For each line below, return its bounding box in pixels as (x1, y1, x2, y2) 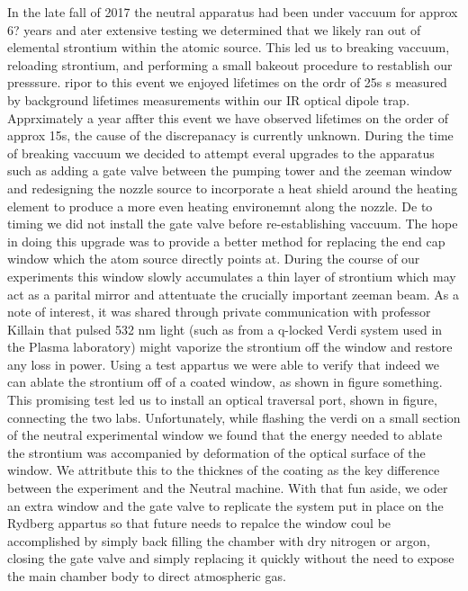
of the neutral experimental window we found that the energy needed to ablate (7, 425, 443, 444)
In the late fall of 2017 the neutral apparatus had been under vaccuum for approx (7, 3, 458, 21)
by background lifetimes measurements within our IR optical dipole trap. (7, 90, 410, 109)
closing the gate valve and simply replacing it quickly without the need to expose (7, 549, 454, 568)
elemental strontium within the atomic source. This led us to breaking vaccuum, (7, 38, 450, 57)
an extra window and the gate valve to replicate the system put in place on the (7, 496, 444, 515)
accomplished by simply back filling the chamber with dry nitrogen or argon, (7, 531, 430, 550)
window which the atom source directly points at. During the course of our (7, 249, 420, 268)
